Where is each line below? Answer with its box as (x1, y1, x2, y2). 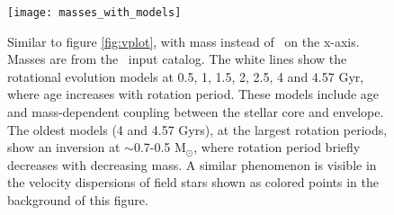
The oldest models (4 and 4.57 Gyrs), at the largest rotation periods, (7, 120, 388, 139)
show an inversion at (7, 138, 121, 157)
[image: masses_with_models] (7, 6, 182, 19)
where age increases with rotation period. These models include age (7, 85, 380, 103)
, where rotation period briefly (193, 138, 361, 157)
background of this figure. (7, 191, 148, 209)
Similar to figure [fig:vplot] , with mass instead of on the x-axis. (7, 31, 360, 50)
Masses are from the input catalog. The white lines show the (7, 49, 347, 68)
